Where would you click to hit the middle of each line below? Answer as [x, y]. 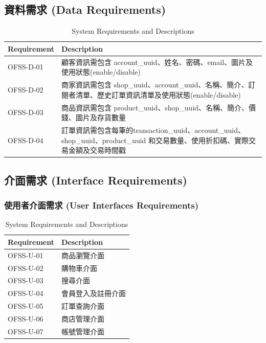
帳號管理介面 [83, 331]
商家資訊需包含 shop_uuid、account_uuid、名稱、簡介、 [155, 85]
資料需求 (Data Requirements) [85, 9]
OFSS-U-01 [26, 255]
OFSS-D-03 [26, 112]
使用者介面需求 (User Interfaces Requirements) [101, 205]
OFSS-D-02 [26, 89]
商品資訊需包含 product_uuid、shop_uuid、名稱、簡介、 [155, 107]
